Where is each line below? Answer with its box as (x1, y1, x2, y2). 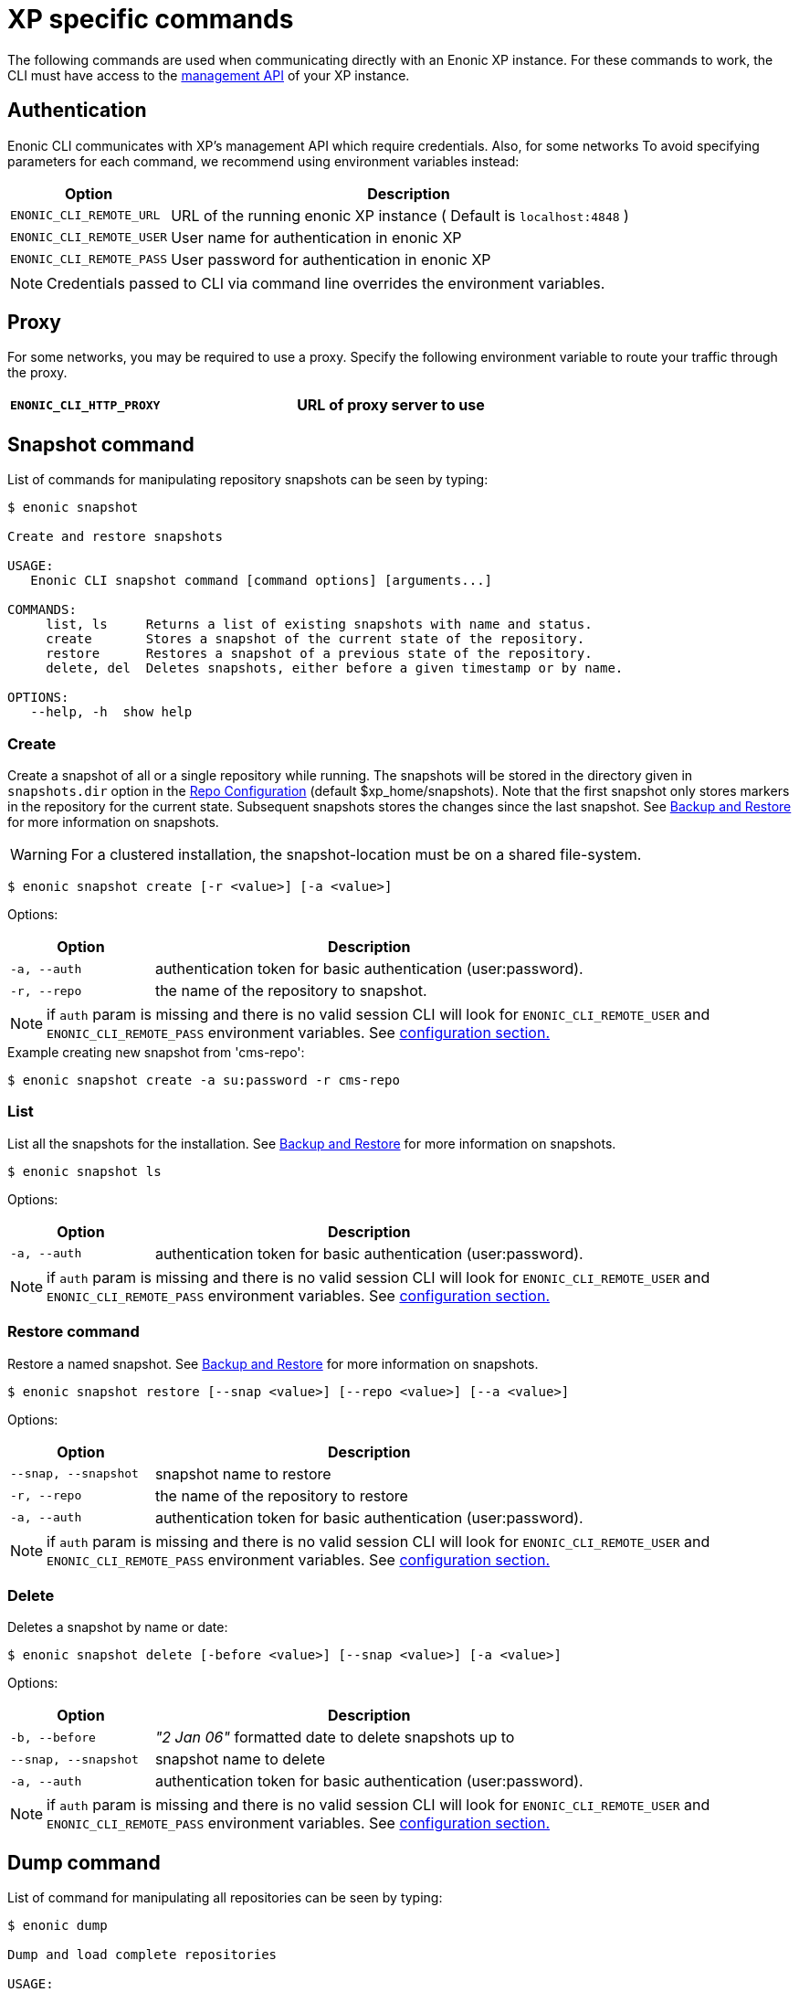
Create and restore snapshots (7, 529, 224, 545)
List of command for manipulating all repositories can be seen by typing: (7, 1890, 443, 1906)
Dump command (7, 1850, 161, 1874)
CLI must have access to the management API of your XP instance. (7, 67, 410, 83)
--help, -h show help (30, 705, 193, 720)
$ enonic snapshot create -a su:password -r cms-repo (7, 1073, 400, 1088)
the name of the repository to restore (154, 1486, 408, 1505)
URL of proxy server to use (297, 396, 485, 415)
